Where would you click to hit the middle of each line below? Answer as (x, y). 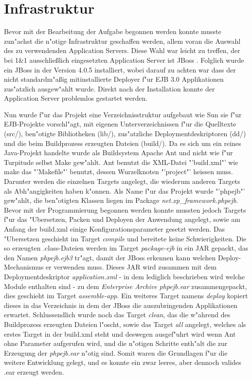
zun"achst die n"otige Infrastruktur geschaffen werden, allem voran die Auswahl (122, 41)
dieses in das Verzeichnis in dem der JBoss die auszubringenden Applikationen (121, 305)
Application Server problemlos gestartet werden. (76, 98)
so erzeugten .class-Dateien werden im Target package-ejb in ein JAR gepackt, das (126, 248)
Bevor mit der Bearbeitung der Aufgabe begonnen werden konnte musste (113, 31)
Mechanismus (24, 267)
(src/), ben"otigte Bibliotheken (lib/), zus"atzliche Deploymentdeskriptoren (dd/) (125, 134)
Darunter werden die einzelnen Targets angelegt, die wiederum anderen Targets (122, 181)
